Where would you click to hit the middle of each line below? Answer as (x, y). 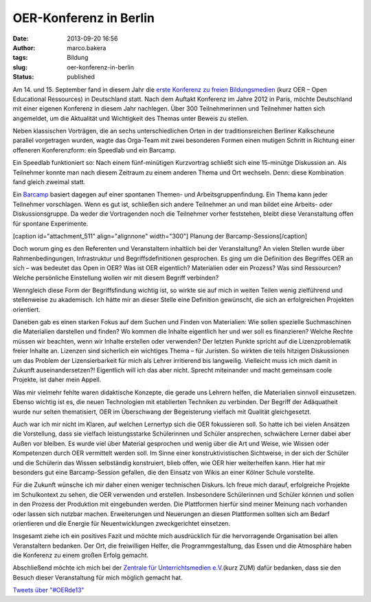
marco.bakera (87, 47)
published (81, 77)
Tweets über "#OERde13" (49, 590)
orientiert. (26, 309)
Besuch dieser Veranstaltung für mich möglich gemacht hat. (98, 577)
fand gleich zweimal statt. (49, 182)
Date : (21, 38)
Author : (24, 47)
